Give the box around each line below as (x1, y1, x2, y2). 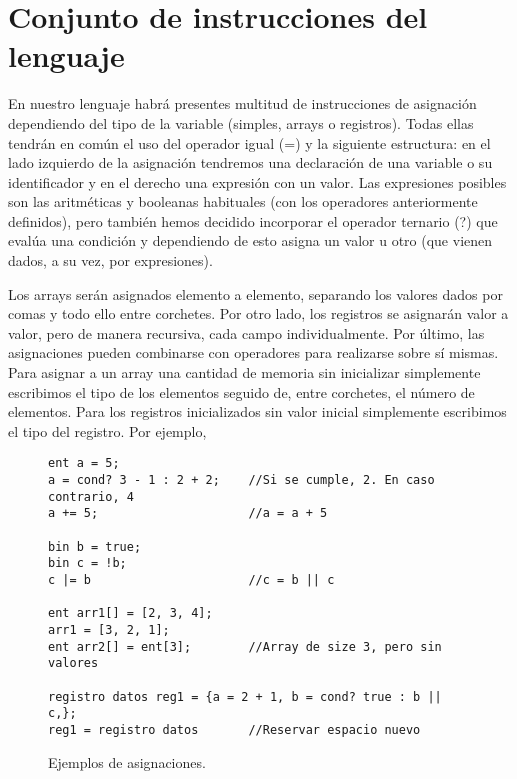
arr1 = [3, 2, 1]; (48, 622, 170, 637)
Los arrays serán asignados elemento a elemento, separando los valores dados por (8, 283, 503, 304)
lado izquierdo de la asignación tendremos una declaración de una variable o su (8, 152, 493, 173)
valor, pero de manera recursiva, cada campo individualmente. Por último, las (8, 322, 485, 343)
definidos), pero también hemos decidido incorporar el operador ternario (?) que (8, 210, 498, 231)
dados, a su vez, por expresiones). (8, 250, 213, 271)
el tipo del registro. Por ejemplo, (8, 420, 207, 441)
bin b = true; (48, 539, 142, 554)
